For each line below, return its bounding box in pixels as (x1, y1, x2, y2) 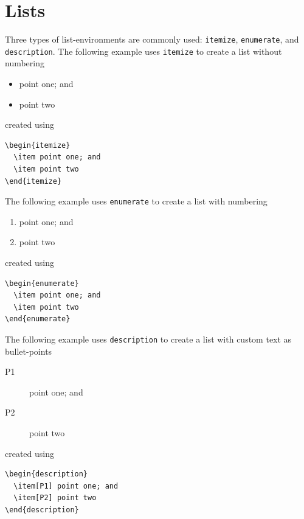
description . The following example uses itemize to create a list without (5, 44, 282, 57)
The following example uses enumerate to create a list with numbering (5, 195, 268, 207)
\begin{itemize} (5, 141, 71, 150)
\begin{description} (5, 470, 88, 479)
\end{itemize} (5, 176, 62, 186)
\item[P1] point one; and (13, 481, 119, 490)
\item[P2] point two (13, 493, 97, 503)
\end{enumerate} (5, 315, 71, 324)
